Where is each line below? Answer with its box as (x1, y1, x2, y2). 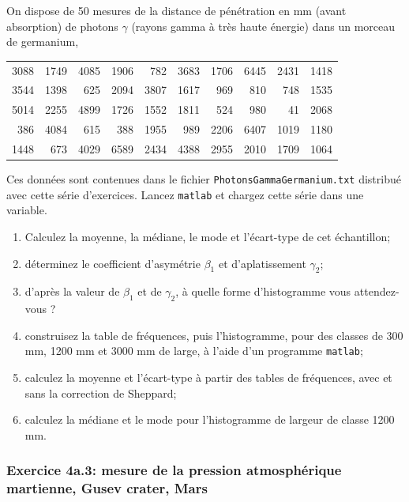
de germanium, (6, 33, 79, 50)
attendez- (354, 283, 400, 300)
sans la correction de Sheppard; (24, 384, 177, 401)
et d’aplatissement (218, 255, 306, 271)
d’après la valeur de (24, 283, 120, 300)
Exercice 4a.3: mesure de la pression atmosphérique (6, 460, 342, 480)
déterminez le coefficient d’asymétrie (24, 255, 201, 271)
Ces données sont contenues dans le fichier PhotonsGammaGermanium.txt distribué (6, 171, 401, 187)
